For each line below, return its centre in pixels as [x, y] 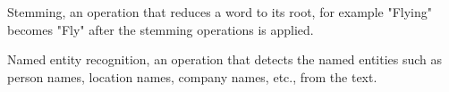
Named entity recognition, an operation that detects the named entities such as [225, 59]
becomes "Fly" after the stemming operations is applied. [161, 29]
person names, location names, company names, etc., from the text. [192, 76]
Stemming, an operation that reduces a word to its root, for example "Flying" [220, 12]
